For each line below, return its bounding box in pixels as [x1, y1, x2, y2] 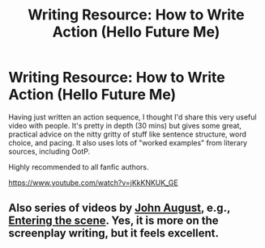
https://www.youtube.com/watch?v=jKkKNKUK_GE [8, 178, 178, 187]
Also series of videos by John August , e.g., [8, 201, 231, 215]
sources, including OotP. [8, 146, 91, 156]
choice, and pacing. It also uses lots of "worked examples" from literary [8, 137, 248, 147]
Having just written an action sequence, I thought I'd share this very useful [8, 111, 257, 122]
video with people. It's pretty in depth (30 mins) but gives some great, [8, 120, 241, 130]
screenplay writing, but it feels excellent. [8, 226, 219, 240]
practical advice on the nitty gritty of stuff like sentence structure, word [8, 129, 247, 139]
